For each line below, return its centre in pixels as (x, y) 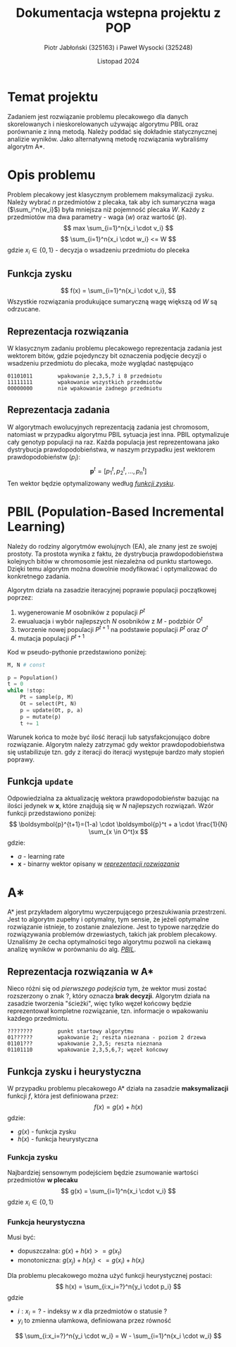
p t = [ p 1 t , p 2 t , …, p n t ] (118, 471)
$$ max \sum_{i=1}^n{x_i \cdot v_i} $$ (118, 228)
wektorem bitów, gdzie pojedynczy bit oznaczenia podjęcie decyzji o (107, 356)
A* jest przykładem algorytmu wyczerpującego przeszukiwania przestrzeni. (117, 912)
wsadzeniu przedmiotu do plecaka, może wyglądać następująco (100, 364)
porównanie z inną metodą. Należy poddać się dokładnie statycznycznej (112, 131)
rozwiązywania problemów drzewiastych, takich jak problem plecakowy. (112, 934)
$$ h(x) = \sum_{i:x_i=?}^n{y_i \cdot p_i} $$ (118, 1286)
